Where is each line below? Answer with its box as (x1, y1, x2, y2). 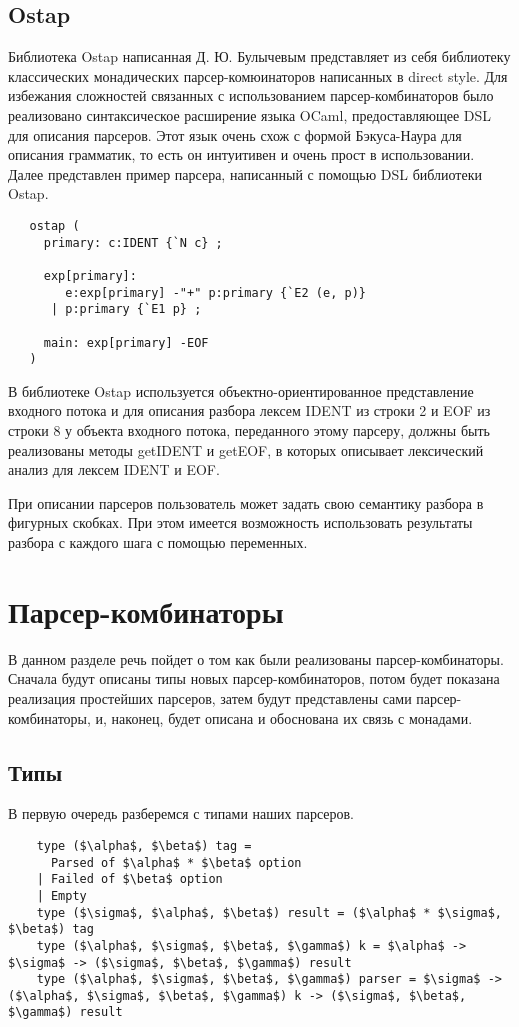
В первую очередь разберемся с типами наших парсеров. (8, 803, 354, 824)
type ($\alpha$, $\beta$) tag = (36, 838, 252, 853)
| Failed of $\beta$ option (36, 872, 223, 887)
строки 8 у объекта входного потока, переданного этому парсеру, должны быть (8, 420, 490, 441)
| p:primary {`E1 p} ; (50, 302, 202, 317)
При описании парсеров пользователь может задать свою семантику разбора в (8, 492, 484, 513)
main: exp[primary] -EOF (43, 335, 209, 350)
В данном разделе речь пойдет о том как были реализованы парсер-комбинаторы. (8, 648, 504, 669)
